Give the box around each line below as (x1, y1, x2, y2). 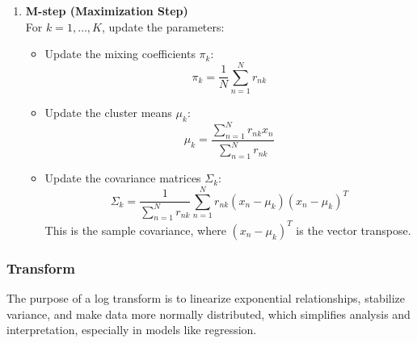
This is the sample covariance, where (44, 221, 226, 238)
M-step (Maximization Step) (25, 2, 188, 19)
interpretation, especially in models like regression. (6, 321, 257, 338)
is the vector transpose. (296, 221, 411, 238)
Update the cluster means (44, 103, 172, 120)
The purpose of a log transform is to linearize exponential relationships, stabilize (6, 290, 406, 307)
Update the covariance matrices (44, 169, 201, 186)
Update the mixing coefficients (44, 45, 196, 62)
